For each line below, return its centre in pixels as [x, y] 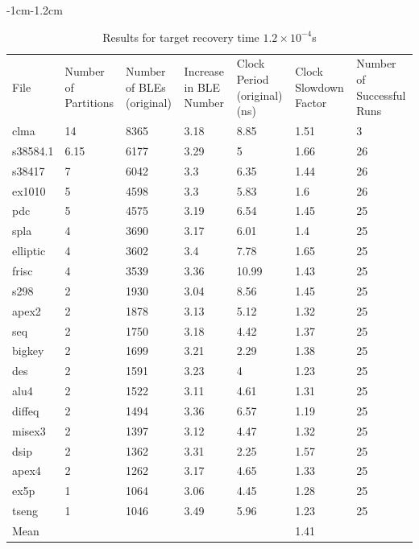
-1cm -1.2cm [35, 10]
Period [253, 79]
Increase [204, 71]
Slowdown [319, 87]
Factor [311, 103]
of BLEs [146, 87]
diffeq [26, 410]
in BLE [202, 87]
